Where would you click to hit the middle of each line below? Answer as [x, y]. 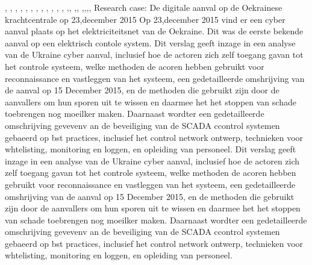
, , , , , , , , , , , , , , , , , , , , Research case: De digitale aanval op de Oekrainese [144, 7]
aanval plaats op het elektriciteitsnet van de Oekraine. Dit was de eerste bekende [154, 31]
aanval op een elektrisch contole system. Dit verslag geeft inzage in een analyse [150, 42]
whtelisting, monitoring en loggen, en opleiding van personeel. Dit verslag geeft [151, 149]
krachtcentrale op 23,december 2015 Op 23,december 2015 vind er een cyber [145, 19]
